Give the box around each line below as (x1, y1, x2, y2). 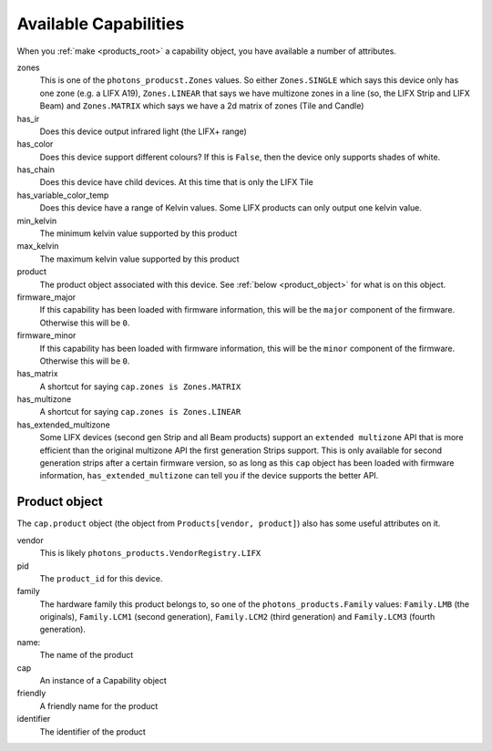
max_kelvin (16, 241, 59, 252)
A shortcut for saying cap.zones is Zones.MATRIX (39, 381, 241, 392)
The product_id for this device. (39, 572, 163, 583)
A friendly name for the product (39, 700, 159, 711)
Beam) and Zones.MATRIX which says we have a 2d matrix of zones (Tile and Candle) (39, 100, 364, 111)
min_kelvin (16, 215, 57, 226)
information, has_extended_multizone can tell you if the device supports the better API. (39, 470, 379, 481)
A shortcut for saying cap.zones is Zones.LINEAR (39, 406, 241, 417)
